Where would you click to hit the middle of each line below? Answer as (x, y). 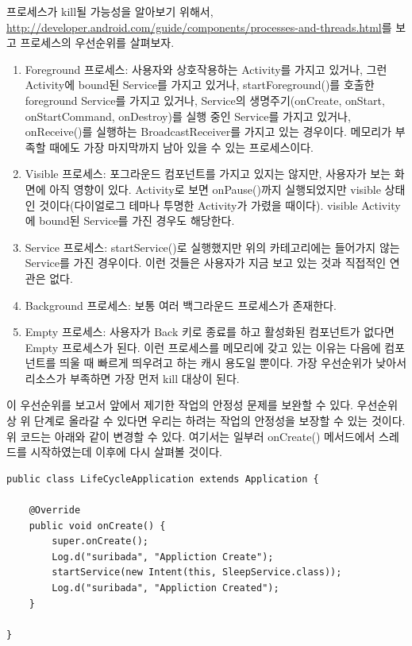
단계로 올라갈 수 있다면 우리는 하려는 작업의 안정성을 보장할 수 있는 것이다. (220, 421)
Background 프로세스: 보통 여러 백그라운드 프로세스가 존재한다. (181, 305)
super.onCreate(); (100, 542)
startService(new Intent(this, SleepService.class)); (197, 573)
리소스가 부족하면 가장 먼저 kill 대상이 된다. (132, 378)
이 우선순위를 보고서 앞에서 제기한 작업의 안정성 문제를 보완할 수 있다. (180, 405)
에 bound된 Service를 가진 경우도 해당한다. (130, 220)
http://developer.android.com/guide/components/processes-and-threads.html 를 (199, 27)
